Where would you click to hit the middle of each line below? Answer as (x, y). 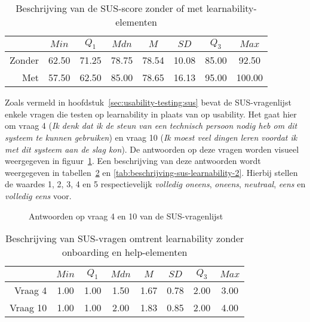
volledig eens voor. (38, 195)
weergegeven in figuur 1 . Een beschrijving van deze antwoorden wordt (133, 161)
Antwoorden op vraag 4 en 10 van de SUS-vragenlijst (126, 216)
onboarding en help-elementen (125, 252)
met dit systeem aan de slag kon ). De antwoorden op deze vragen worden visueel (152, 149)
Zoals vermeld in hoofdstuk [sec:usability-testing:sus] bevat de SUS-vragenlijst (148, 102)
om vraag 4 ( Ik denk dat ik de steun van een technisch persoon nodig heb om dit (151, 126)
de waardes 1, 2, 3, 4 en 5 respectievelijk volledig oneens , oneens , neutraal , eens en (155, 184)
